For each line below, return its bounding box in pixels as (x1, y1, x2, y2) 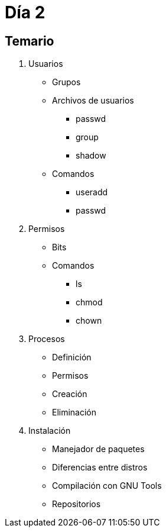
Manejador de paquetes (52, 444, 145, 454)
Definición (52, 352, 92, 363)
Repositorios (52, 499, 101, 510)
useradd (76, 187, 108, 198)
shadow (76, 150, 106, 161)
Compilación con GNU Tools (52, 481, 162, 491)
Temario (5, 33, 54, 49)
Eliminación (52, 407, 97, 418)
